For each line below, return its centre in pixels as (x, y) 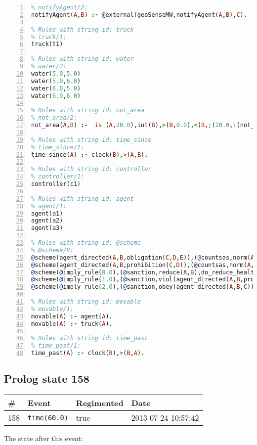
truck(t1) (47, 44)
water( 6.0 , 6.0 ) (56, 96)
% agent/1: (49, 206)
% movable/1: (52, 309)
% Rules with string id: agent (83, 199)
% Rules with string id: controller (91, 169)
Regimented (100, 403)
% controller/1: (58, 177)
